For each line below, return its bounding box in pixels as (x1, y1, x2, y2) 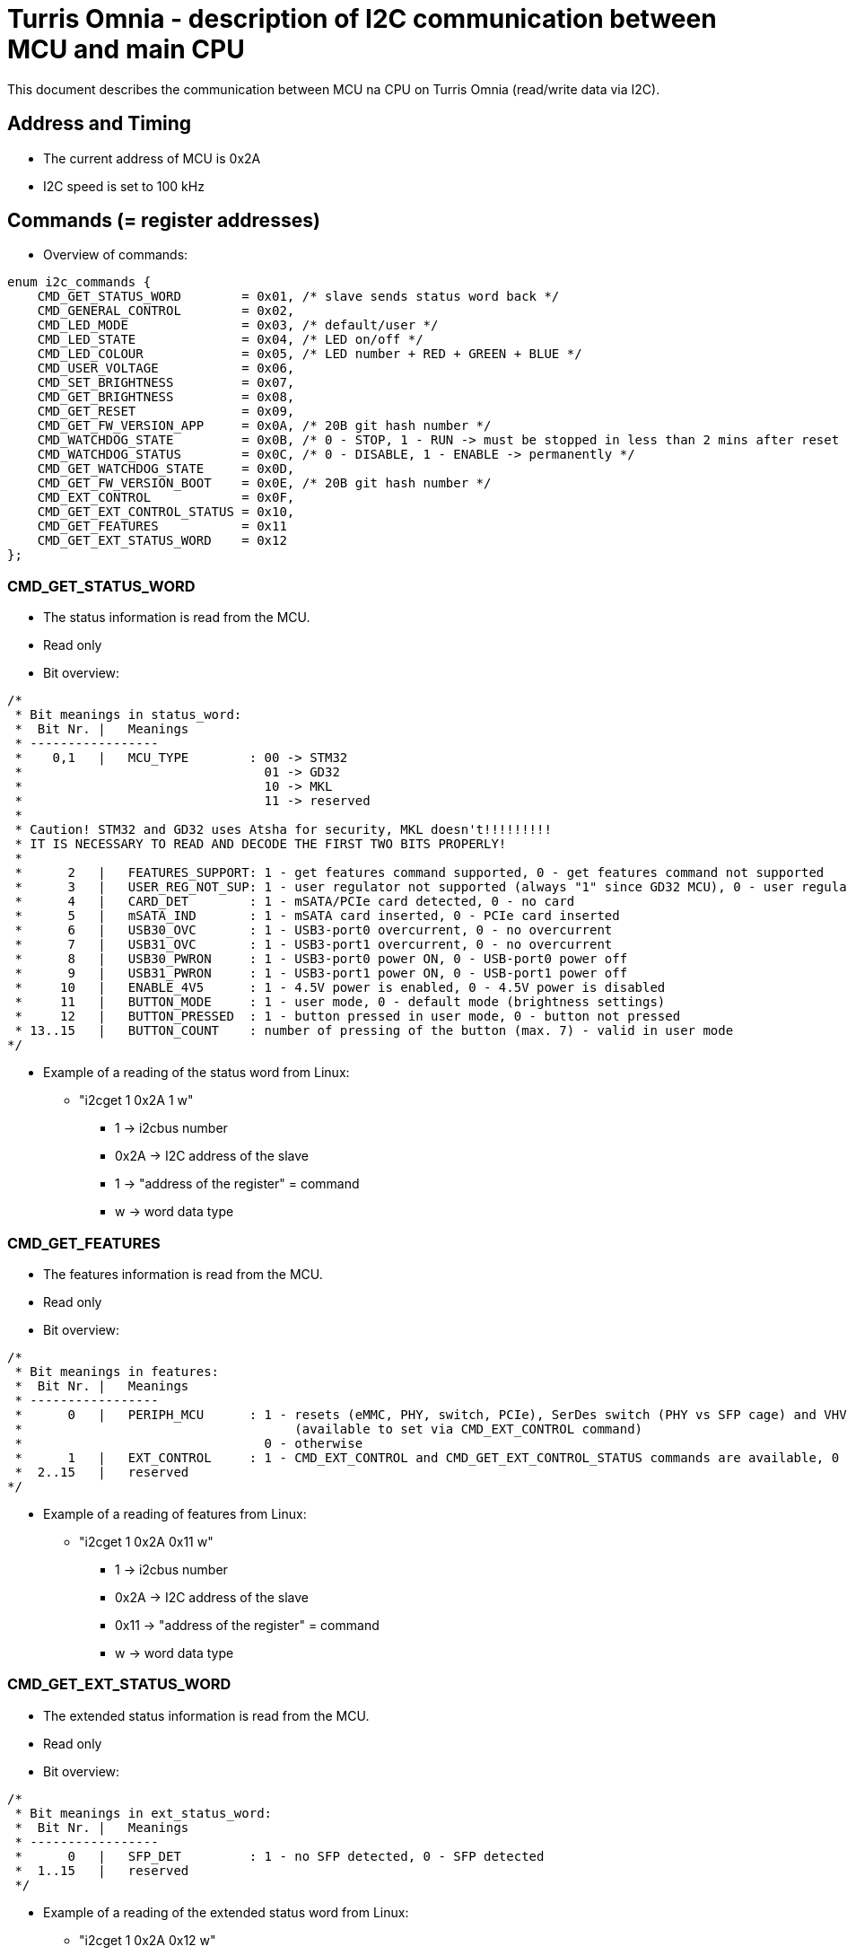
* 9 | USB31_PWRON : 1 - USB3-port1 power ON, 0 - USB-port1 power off (14, 966, 628, 981)
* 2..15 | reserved (14, 1464, 189, 1479)
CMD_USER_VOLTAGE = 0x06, (37, 361, 295, 376)
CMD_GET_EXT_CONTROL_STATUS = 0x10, (37, 504, 295, 520)
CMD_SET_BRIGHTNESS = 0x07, (37, 375, 295, 390)
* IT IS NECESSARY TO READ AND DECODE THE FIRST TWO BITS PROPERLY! (14, 837, 507, 852)
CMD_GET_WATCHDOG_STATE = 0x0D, (37, 461, 295, 477)
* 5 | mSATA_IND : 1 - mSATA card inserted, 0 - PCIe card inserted (14, 908, 620, 924)
